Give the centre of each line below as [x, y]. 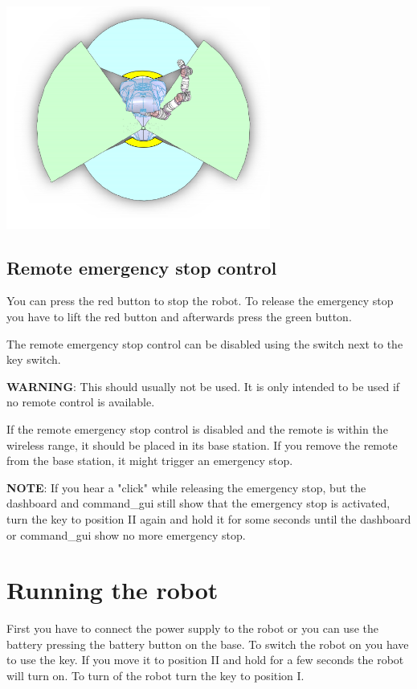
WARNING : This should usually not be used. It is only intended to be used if [203, 386]
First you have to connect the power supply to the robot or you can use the [192, 628]
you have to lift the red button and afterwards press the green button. [179, 316]
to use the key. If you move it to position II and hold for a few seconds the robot [205, 660]
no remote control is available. [81, 402]
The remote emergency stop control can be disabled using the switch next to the [205, 343]
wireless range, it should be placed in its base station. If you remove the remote [202, 444]
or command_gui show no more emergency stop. [126, 534]
